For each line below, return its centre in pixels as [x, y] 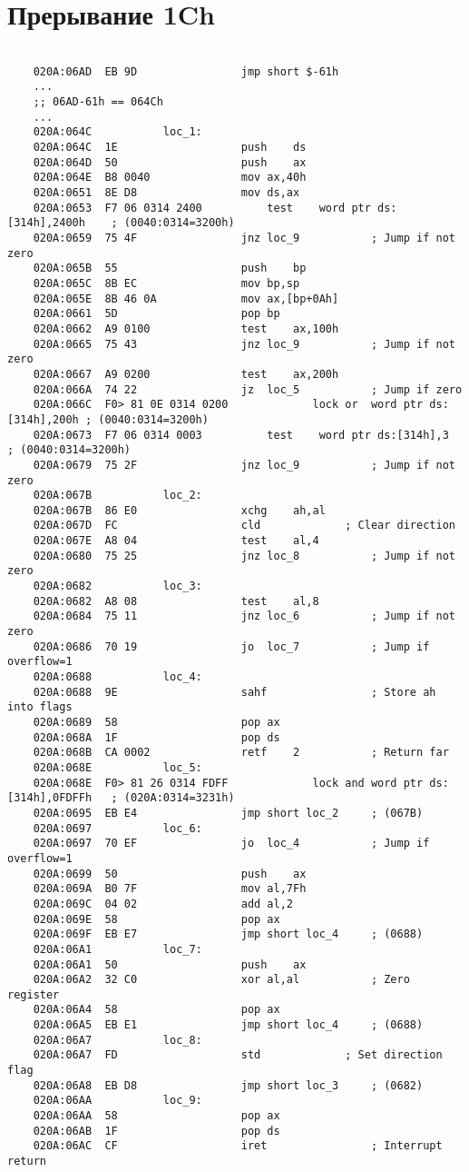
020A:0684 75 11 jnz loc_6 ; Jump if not [244, 616]
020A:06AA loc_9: [117, 1101]
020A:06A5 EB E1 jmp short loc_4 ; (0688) [228, 1025]
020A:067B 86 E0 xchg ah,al [179, 510]
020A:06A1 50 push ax [170, 964]
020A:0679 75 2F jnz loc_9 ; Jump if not [244, 465]
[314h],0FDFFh [50, 798]
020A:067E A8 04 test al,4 [176, 541]
